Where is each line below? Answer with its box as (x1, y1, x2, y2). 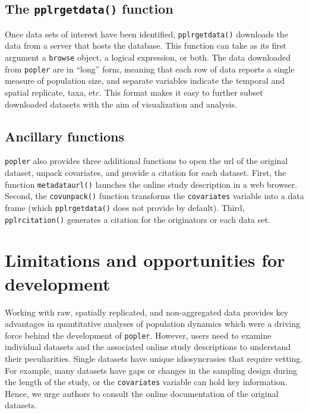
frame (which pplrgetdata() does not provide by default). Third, (5, 201, 245, 213)
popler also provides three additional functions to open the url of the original (5, 155, 288, 167)
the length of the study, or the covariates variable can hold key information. (5, 376, 288, 388)
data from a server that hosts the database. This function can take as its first (5, 39, 286, 52)
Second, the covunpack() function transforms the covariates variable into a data (5, 190, 304, 202)
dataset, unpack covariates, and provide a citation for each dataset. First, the (5, 166, 286, 178)
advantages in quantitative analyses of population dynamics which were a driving (5, 317, 301, 330)
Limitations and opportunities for (5, 248, 285, 272)
